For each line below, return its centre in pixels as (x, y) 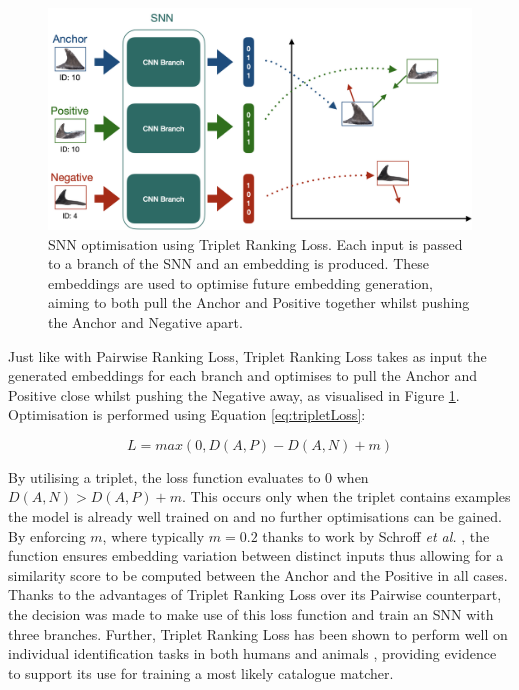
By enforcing (47, 535)
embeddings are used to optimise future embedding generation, (240, 282)
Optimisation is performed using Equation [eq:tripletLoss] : (187, 414)
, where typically (153, 535)
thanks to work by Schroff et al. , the (376, 535)
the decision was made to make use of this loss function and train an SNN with (251, 614)
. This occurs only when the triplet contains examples (346, 496)
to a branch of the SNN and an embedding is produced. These (238, 263)
